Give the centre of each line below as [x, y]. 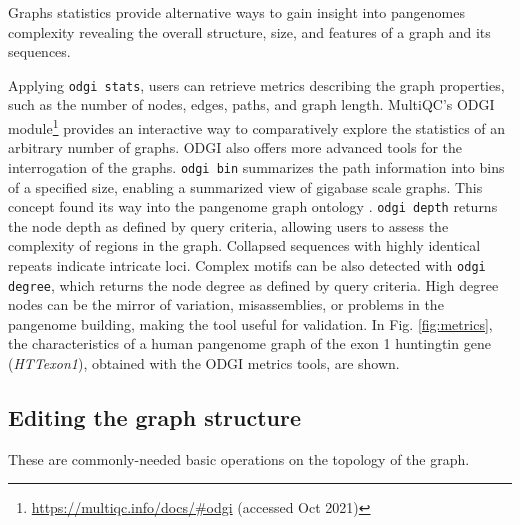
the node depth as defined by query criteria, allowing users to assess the [228, 225]
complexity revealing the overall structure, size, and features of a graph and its [249, 31]
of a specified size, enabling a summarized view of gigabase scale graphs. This [245, 186]
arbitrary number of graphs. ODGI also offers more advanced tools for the [235, 147]
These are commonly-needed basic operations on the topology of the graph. [239, 458]
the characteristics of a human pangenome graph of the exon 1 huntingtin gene [249, 343]
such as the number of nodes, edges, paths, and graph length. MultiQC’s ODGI [251, 104]
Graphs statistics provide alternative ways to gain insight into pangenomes [236, 12]
